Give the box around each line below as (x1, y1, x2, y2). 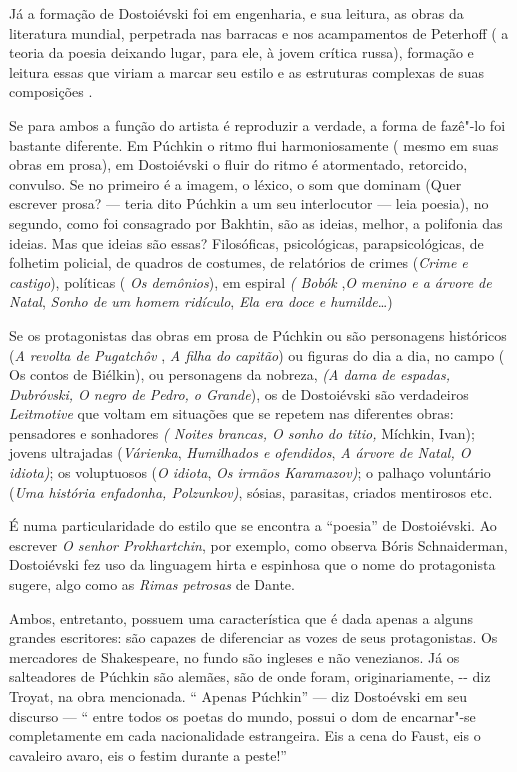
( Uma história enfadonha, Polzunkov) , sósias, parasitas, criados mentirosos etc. (9, 481, 493, 502)
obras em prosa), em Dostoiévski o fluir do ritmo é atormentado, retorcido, (9, 154, 468, 175)
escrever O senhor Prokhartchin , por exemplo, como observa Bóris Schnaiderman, (9, 534, 508, 555)
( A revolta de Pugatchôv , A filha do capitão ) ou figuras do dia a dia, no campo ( (9, 344, 505, 365)
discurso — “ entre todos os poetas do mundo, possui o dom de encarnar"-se (9, 705, 476, 726)
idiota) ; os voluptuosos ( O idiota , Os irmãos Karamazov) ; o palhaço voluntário (9, 462, 491, 483)
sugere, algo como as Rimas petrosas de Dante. (9, 574, 295, 595)
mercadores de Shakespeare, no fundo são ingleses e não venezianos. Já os (9, 646, 460, 667)
